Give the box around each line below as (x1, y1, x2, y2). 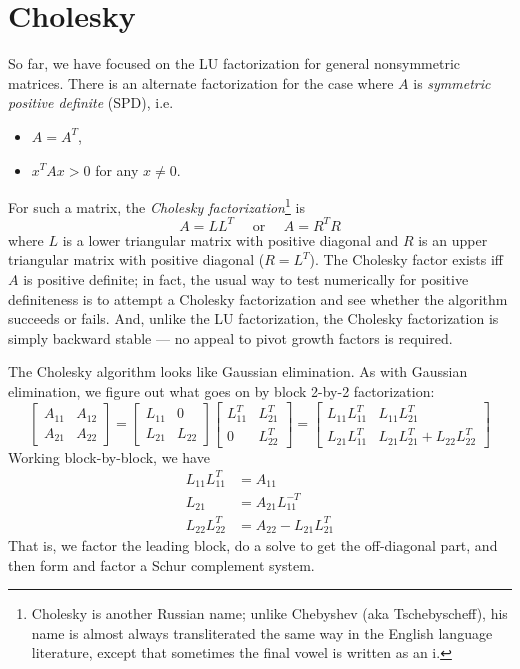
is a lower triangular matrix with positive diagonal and (62, 229, 399, 250)
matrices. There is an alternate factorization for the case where (8, 72, 394, 93)
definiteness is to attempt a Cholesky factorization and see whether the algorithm (8, 288, 508, 309)
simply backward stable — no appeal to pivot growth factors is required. (8, 327, 453, 348)
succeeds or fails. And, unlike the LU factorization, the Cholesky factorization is (8, 308, 499, 329)
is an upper (418, 229, 488, 250)
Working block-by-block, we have (8, 446, 210, 467)
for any (95, 159, 139, 180)
